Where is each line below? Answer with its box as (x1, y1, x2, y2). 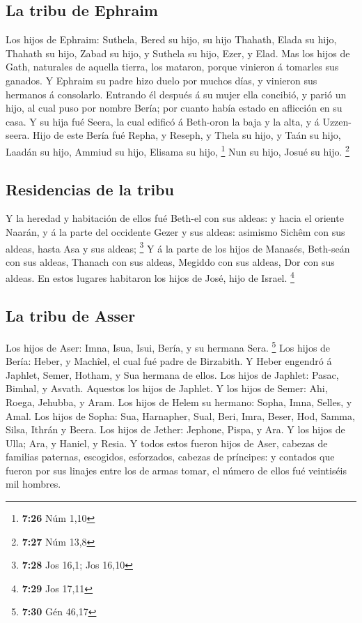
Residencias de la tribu (6, 178, 174, 200)
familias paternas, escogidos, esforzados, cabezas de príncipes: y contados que (6, 449, 335, 464)
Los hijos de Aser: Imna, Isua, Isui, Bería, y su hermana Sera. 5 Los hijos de (6, 338, 331, 354)
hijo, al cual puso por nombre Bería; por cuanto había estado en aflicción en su (6, 100, 343, 115)
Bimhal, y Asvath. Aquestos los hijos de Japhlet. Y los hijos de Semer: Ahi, (6, 381, 328, 396)
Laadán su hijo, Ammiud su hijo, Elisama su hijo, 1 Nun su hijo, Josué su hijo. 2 (6, 142, 349, 158)
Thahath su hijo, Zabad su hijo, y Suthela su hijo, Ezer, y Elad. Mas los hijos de (6, 45, 350, 60)
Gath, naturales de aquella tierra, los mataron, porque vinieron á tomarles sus (6, 59, 339, 74)
